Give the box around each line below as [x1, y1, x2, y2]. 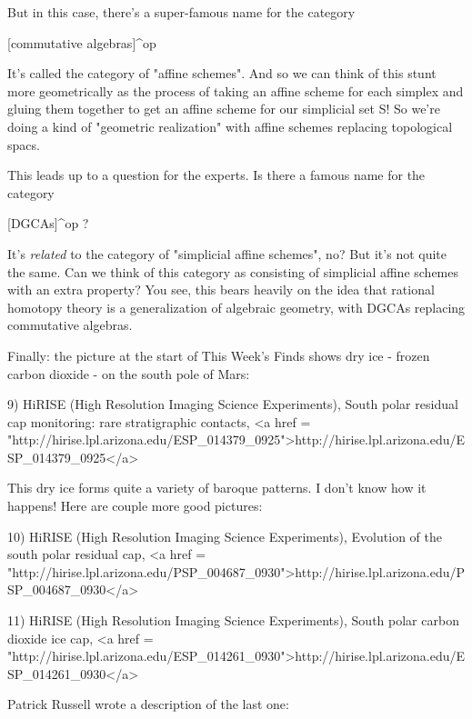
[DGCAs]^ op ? [7, 214, 89, 233]
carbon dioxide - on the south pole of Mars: [7, 364, 250, 383]
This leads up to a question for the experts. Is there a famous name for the [7, 165, 426, 185]
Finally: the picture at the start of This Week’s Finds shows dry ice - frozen [7, 345, 430, 364]
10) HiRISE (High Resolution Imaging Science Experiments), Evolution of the [7, 526, 442, 545]
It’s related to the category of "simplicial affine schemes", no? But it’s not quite [7, 244, 447, 263]
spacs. [7, 135, 40, 154]
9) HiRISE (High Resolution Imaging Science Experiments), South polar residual [7, 394, 458, 414]
